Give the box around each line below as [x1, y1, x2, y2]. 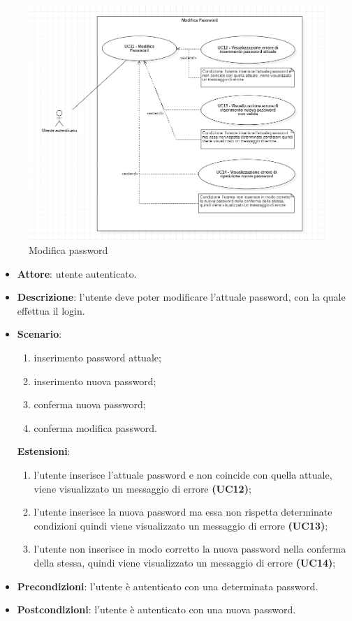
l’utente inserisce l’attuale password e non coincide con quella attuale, [34, 467, 332, 481]
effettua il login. [17, 303, 85, 317]
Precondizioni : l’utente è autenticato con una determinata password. [17, 578, 318, 593]
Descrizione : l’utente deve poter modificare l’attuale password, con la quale [17, 290, 346, 304]
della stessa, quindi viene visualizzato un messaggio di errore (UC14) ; [34, 555, 336, 569]
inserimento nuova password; [34, 373, 156, 388]
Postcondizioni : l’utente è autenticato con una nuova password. [17, 602, 296, 617]
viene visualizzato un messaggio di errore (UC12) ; [34, 481, 251, 495]
